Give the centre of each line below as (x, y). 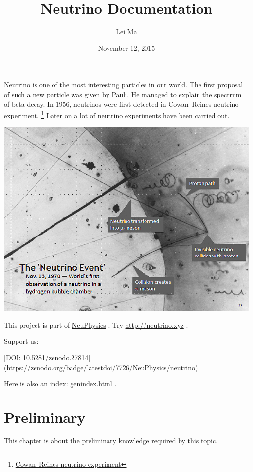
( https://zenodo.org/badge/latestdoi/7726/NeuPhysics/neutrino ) (101, 367)
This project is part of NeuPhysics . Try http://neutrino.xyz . (96, 324)
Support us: (21, 341)
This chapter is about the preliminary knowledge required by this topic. (111, 440)
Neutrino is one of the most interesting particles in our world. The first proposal (124, 85)
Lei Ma (126, 31)
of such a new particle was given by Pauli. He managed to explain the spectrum (123, 94)
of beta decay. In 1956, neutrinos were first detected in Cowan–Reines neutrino (121, 104)
